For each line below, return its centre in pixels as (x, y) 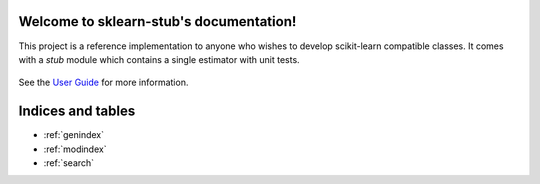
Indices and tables (77, 111)
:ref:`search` (69, 162)
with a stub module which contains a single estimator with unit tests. (159, 59)
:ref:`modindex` (75, 149)
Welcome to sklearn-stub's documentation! (157, 21)
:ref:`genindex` (74, 135)
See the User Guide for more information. (103, 82)
